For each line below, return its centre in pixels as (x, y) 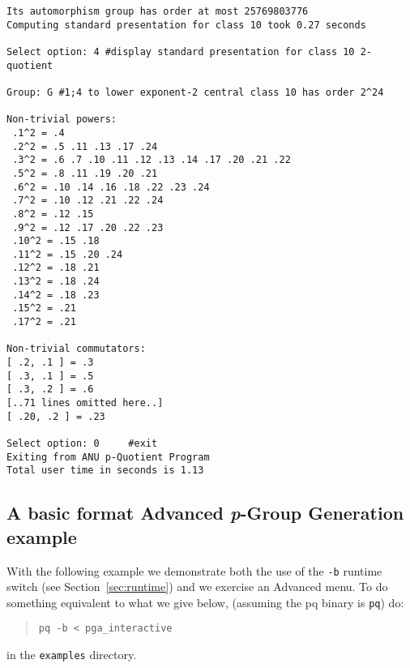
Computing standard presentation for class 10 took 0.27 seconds (186, 25)
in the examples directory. (72, 655)
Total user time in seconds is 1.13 (105, 471)
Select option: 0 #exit (82, 443)
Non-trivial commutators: (76, 349)
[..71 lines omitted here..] (85, 403)
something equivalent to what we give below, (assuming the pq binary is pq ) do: (205, 602)
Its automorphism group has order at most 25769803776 (158, 11)
